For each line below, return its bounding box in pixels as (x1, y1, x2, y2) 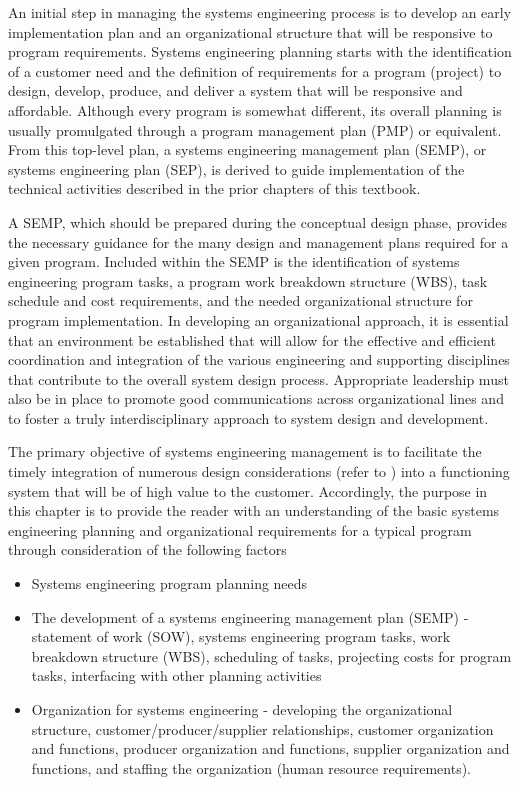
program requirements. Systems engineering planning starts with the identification (8, 41, 512, 62)
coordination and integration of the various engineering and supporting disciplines (8, 349, 510, 370)
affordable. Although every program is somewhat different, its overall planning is (8, 99, 502, 120)
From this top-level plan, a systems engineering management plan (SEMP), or (8, 139, 487, 160)
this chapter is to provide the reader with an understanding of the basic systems (8, 500, 500, 521)
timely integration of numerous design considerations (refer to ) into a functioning (8, 461, 510, 482)
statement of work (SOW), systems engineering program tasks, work (31, 626, 451, 647)
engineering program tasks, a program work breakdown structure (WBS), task (8, 270, 488, 291)
